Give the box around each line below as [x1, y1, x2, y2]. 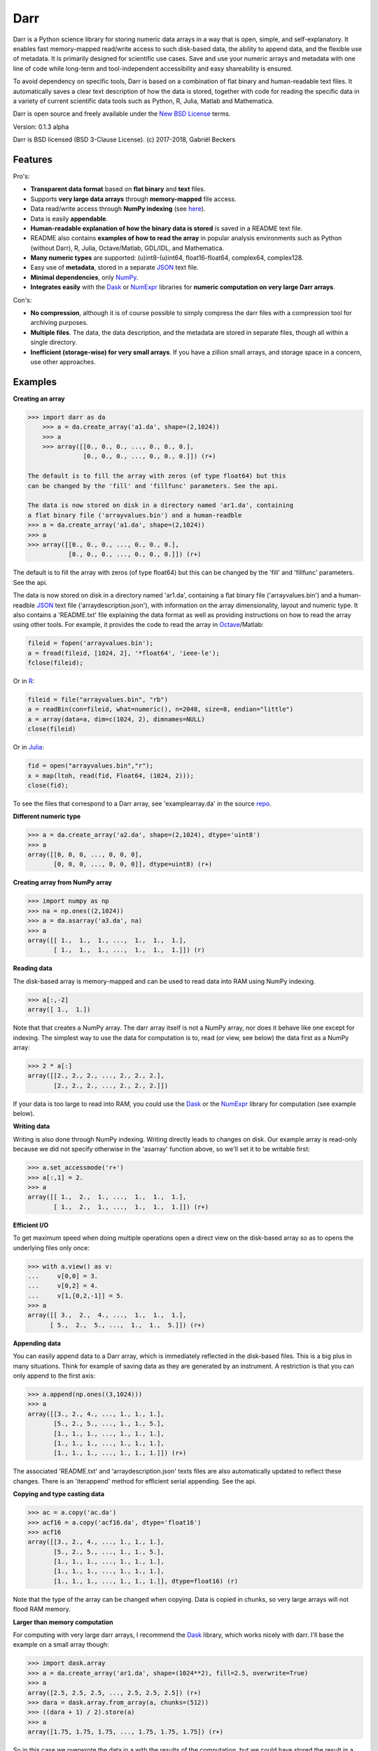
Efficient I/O [13, 1221, 49, 1229]
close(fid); [27, 781, 69, 789]
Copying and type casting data [13, 1490, 105, 1498]
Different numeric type [13, 812, 81, 821]
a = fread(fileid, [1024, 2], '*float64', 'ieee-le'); [27, 649, 220, 657]
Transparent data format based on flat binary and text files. [30, 185, 206, 193]
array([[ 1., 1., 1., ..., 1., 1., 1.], [27, 936, 187, 945]
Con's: [13, 296, 32, 304]
